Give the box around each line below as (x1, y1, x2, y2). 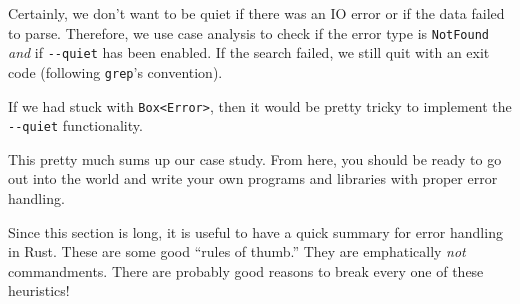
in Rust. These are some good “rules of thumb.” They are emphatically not (8, 241, 466, 262)
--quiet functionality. (8, 115, 143, 136)
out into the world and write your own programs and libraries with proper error (8, 168, 498, 189)
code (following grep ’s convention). (8, 61, 223, 82)
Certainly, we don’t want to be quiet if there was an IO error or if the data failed (8, 3, 505, 23)
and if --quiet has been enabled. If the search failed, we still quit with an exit (8, 42, 490, 63)
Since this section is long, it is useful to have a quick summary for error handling (8, 221, 503, 242)
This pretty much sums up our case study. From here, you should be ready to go (8, 148, 502, 169)
